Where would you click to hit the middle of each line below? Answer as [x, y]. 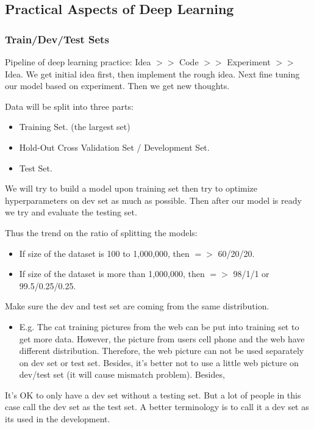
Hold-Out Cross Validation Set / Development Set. [114, 147]
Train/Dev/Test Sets [57, 39]
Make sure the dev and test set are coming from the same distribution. [137, 306]
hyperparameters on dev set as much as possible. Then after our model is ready [153, 200]
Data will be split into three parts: [69, 106]
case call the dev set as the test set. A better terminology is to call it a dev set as [157, 407]
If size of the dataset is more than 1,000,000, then [112, 274]
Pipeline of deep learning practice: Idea [78, 62]
